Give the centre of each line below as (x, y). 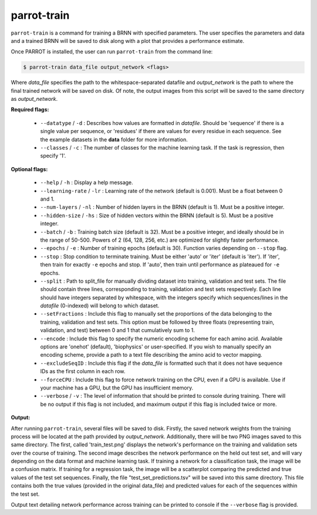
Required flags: (30, 110)
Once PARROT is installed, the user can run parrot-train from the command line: (112, 52)
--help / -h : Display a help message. (87, 182)
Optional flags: (29, 169)
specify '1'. (53, 156)
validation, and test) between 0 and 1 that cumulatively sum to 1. (117, 330)
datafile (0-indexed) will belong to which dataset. (100, 306)
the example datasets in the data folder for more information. (114, 139)
